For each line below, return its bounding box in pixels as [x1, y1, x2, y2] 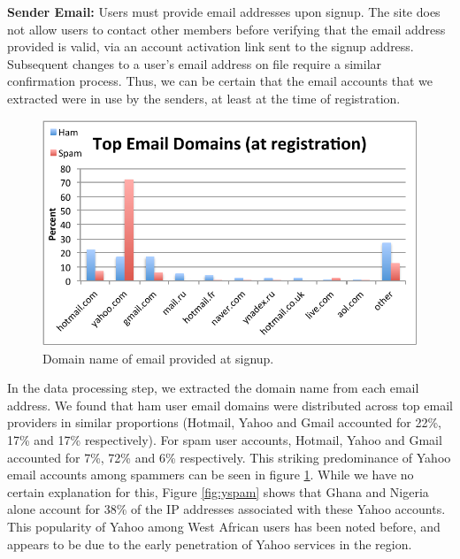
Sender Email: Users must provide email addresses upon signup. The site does [7, 3, 441, 20]
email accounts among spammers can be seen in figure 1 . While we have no [7, 465, 414, 484]
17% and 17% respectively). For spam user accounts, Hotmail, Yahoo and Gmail [7, 431, 442, 449]
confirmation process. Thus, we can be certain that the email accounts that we [7, 72, 433, 90]
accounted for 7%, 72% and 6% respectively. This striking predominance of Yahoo [7, 448, 451, 466]
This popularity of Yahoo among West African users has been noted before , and [7, 517, 441, 536]
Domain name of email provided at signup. [42, 348, 274, 367]
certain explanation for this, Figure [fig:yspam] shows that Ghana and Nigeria [7, 482, 429, 501]
